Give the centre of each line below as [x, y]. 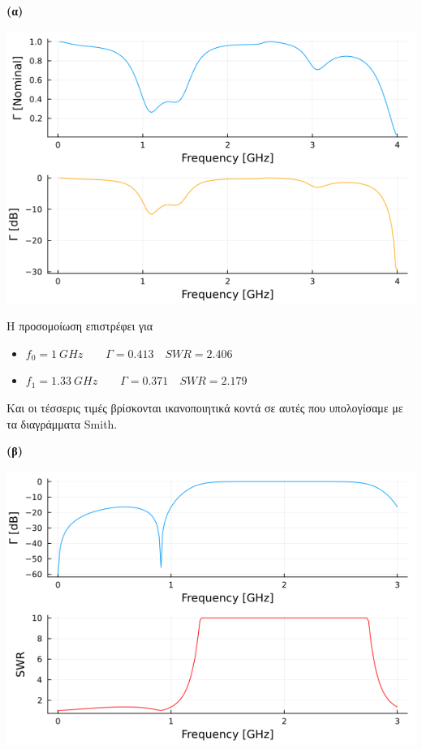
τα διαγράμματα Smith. [62, 423]
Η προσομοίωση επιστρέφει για [80, 326]
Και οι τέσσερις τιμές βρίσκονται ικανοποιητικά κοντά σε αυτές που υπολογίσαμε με [205, 407]
